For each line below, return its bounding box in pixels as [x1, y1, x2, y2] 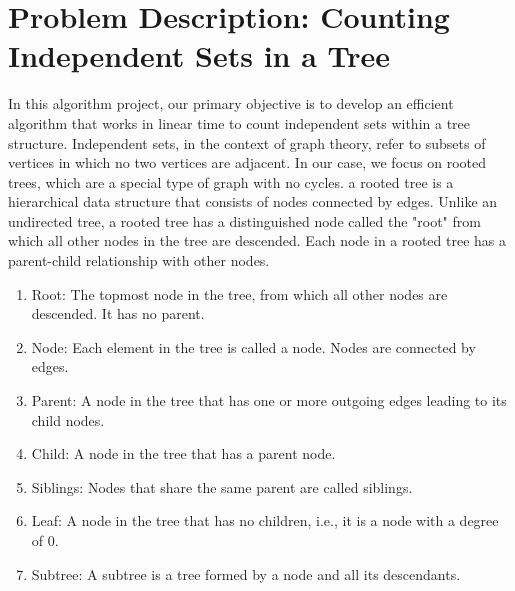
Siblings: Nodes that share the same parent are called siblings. [31, 476, 413, 497]
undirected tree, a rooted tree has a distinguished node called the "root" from [8, 210, 481, 231]
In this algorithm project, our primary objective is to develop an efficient [8, 93, 454, 114]
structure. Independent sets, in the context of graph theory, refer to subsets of [8, 132, 486, 153]
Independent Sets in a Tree [8, 35, 391, 76]
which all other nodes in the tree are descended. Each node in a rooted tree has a [8, 230, 506, 251]
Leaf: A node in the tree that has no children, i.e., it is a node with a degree [31, 510, 499, 531]
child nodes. [31, 409, 105, 430]
